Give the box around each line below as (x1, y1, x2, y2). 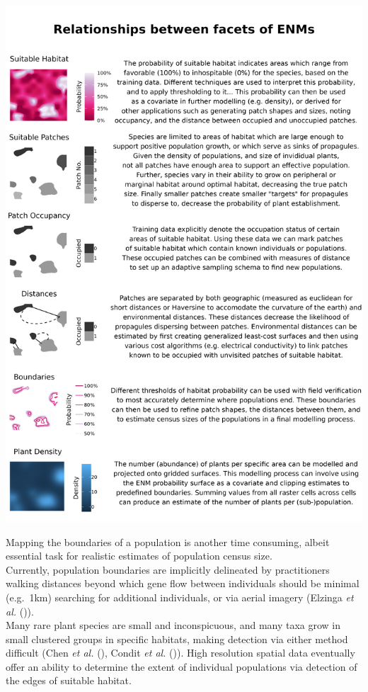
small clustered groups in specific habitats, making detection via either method (6, 631, 348, 646)
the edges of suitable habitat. (6, 673, 132, 688)
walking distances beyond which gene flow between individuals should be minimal (6, 576, 360, 591)
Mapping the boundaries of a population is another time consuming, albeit (6, 534, 330, 549)
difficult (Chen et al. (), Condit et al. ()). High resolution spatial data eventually (6, 645, 355, 660)
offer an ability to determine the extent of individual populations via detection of (6, 659, 357, 674)
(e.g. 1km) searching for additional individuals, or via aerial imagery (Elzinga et (6, 589, 354, 604)
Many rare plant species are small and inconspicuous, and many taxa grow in (6, 618, 341, 633)
